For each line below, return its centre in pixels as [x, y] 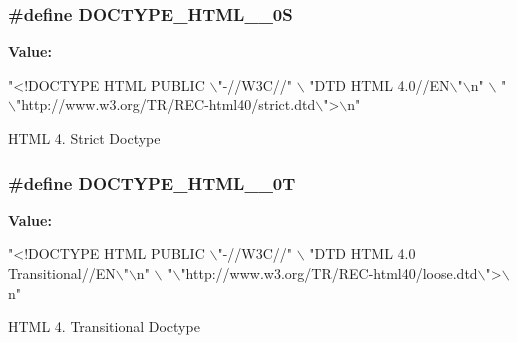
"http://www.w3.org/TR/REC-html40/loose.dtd [329, 273]
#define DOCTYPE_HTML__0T [152, 182]
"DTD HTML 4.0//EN [379, 84]
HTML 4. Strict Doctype [84, 138]
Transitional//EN [62, 273]
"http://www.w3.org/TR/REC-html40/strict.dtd [165, 104]
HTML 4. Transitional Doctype [104, 326]
